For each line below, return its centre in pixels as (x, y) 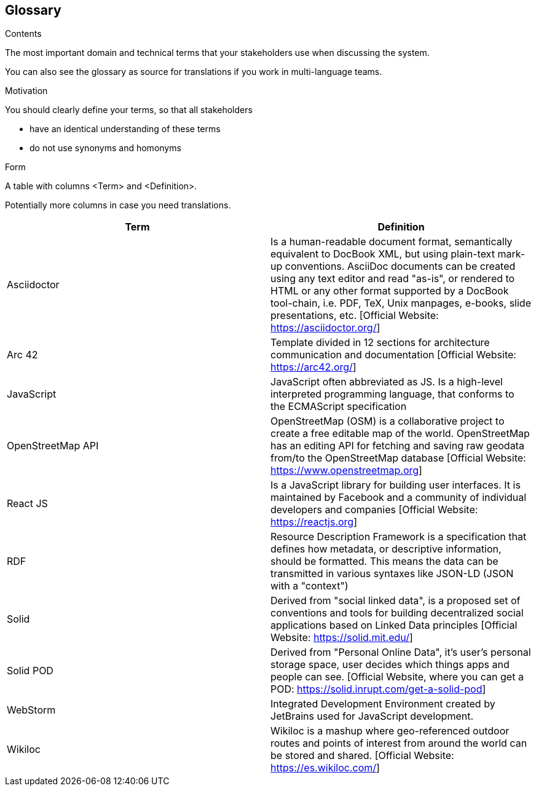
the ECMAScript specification (339, 407)
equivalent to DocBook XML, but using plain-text (383, 254)
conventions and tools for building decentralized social (397, 613)
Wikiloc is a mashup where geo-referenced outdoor (390, 731)
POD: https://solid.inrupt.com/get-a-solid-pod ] (378, 689)
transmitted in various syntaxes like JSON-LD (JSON (392, 574)
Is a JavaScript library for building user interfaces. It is (396, 485)
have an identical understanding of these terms (125, 129)
